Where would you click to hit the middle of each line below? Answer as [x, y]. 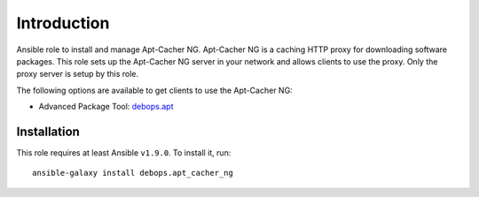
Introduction [63, 23]
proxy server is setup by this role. [78, 74]
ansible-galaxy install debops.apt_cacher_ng [133, 173]
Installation [48, 131]
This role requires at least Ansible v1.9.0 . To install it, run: [124, 153]
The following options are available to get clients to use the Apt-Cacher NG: [154, 90]
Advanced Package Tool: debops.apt [106, 107]
